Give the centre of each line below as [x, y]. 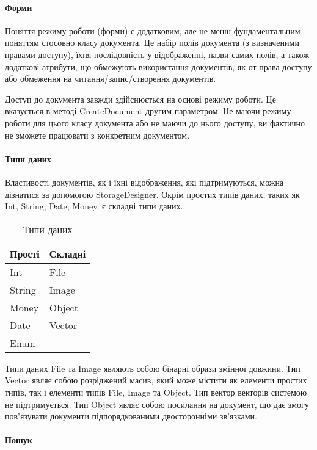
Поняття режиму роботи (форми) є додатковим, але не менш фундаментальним [153, 30]
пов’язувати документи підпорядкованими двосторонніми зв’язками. [131, 416]
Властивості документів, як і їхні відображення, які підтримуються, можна [144, 182]
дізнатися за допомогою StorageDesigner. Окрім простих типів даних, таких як [152, 194]
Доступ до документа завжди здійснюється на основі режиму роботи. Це [140, 99]
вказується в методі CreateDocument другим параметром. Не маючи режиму [148, 111]
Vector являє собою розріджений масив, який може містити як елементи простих [156, 380]
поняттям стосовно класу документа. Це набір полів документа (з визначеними [152, 42]
